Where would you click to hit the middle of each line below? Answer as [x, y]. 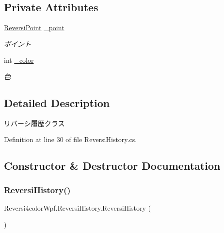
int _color [19, 60]
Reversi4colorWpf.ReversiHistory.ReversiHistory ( [77, 207]
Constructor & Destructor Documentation [112, 166]
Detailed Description [57, 102]
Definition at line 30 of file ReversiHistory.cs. [71, 139]
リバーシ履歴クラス [34, 123]
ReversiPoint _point [34, 27]
